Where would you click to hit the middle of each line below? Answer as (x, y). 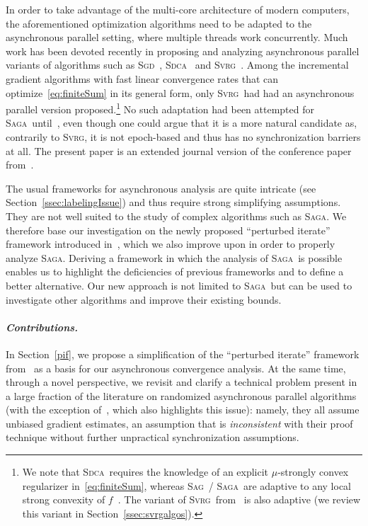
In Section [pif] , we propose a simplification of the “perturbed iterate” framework (183, 354)
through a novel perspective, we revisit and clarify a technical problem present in (182, 382)
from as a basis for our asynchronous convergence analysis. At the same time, (176, 368)
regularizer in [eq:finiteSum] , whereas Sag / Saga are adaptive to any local (187, 485)
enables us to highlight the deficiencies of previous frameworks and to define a (175, 271)
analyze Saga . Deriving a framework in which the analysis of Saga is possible (174, 257)
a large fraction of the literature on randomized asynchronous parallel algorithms (181, 395)
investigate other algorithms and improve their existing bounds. (144, 299)
